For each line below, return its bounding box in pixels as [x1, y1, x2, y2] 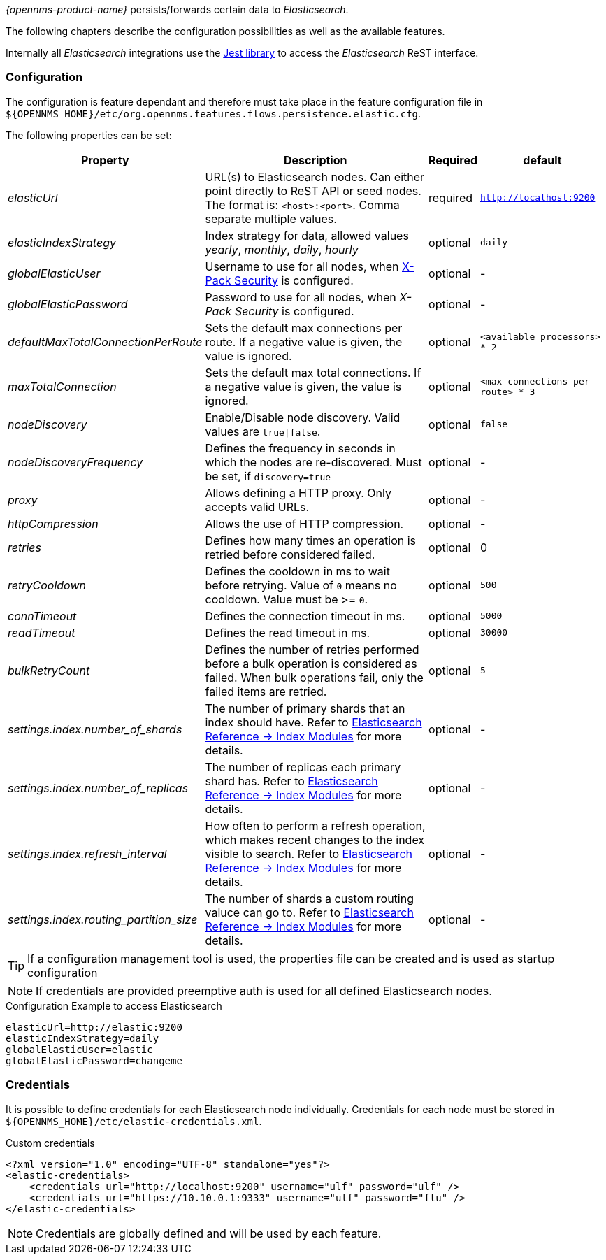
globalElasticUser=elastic [6, 1043, 153, 1055]
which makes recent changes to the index [205, 832, 425, 847]
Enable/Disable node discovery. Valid [205, 410, 401, 424]
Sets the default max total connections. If [205, 365, 421, 380]
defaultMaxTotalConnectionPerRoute [8, 334, 203, 349]
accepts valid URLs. [205, 499, 310, 514]
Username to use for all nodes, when [205, 259, 399, 273]
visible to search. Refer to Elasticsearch [205, 846, 413, 861]
